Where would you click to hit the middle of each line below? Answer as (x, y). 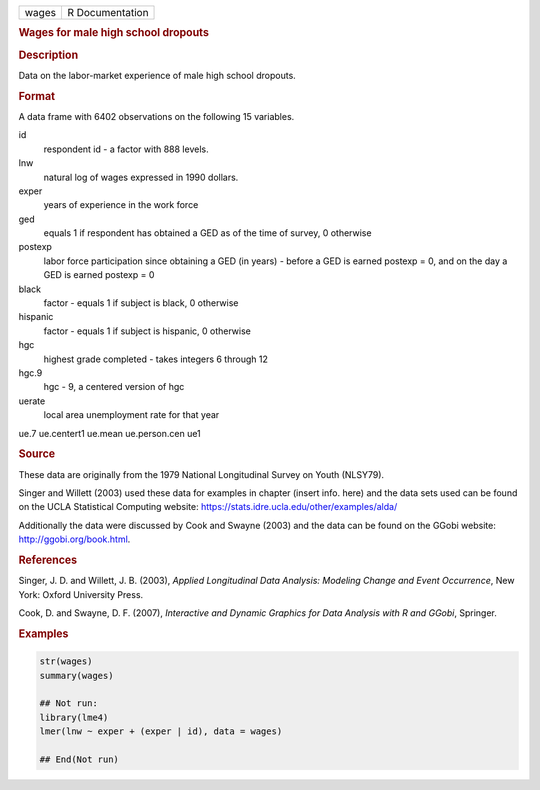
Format (36, 96)
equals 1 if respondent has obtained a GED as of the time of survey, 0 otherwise (207, 233)
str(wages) (66, 661)
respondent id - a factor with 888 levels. (126, 149)
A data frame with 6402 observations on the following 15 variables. (156, 116)
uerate (32, 401)
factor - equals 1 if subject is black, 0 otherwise (141, 303)
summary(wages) (76, 675)
